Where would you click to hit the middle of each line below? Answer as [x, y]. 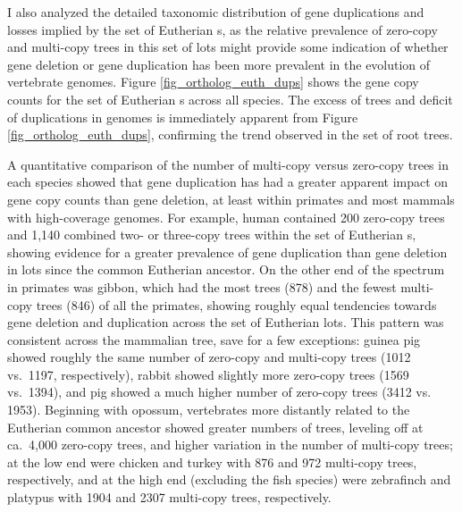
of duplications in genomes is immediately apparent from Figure [183, 117]
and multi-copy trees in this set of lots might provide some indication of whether [228, 47]
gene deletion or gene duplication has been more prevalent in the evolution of [219, 64]
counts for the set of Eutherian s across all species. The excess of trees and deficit [230, 99]
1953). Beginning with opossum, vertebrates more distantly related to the [209, 410]
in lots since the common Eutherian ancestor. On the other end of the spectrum [226, 269]
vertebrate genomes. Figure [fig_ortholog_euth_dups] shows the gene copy [213, 82]
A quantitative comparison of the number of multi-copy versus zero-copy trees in [228, 164]
